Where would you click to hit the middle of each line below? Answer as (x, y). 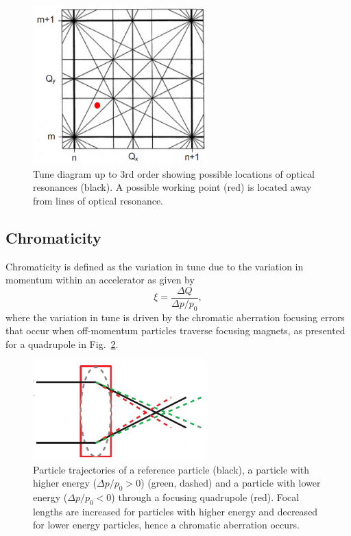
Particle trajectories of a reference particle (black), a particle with (171, 469)
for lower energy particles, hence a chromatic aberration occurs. (166, 525)
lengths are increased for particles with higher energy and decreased (175, 511)
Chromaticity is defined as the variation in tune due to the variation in (155, 266)
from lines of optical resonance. (98, 200)
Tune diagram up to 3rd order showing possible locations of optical (174, 173)
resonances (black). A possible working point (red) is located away (172, 187)
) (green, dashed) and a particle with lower (231, 483)
